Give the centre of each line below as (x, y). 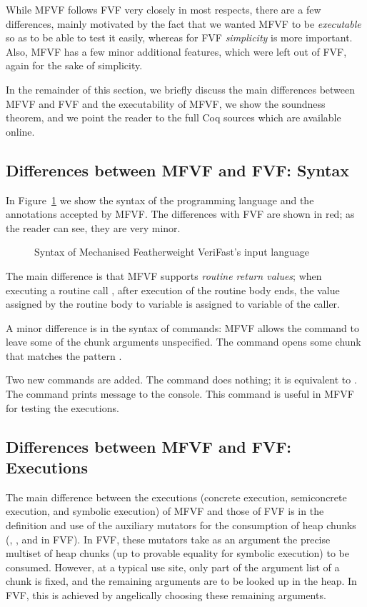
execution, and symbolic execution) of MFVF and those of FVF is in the (165, 511)
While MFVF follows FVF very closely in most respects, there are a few (164, 9)
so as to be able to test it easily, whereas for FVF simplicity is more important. (179, 37)
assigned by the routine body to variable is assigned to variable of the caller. (173, 304)
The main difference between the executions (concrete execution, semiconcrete (176, 497)
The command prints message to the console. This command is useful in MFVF (180, 394)
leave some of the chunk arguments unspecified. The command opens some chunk (183, 342)
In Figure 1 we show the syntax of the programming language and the (160, 200)
